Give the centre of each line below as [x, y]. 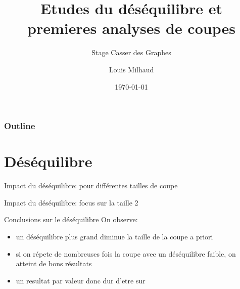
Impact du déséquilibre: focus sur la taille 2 [71, 202]
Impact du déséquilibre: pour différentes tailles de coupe [91, 185]
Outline [20, 126]
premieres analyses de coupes [131, 28]
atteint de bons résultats [54, 263]
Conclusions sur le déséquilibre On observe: [71, 219]
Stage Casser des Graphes [131, 52]
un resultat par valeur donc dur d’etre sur [81, 280]
